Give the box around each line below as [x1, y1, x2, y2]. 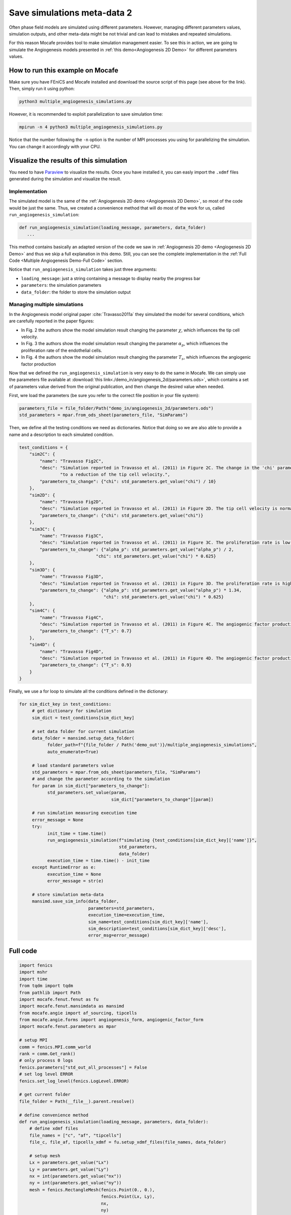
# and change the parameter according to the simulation [32, 776, 170, 782]
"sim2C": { [29, 451, 55, 457]
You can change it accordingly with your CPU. [9, 143, 101, 149]
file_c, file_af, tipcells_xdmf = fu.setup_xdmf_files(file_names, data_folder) [29, 1140, 226, 1145]
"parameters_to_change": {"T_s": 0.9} [39, 662, 132, 668]
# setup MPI [19, 1038, 48, 1043]
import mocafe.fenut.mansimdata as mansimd [19, 1004, 125, 1009]
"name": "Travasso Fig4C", [39, 615, 104, 620]
